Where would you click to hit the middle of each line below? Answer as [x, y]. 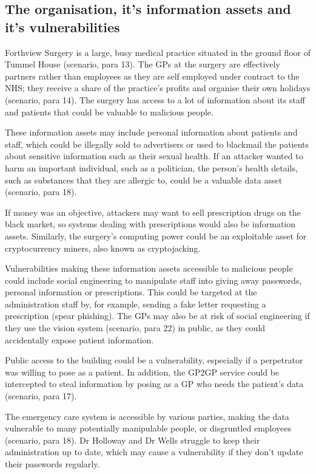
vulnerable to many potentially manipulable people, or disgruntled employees [148, 428]
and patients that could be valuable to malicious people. [109, 112]
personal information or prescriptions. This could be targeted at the [131, 292]
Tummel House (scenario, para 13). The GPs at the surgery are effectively [143, 64]
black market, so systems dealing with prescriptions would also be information [150, 224]
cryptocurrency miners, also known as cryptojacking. [103, 248]
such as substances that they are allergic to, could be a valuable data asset [144, 180]
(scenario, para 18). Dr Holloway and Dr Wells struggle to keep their [133, 440]
